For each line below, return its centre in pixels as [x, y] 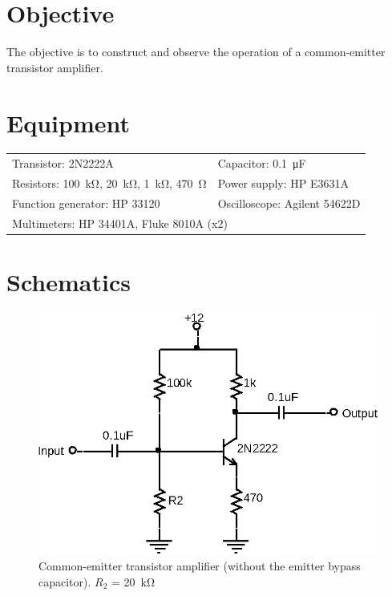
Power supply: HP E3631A [283, 183]
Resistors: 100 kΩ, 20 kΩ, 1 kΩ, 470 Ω [109, 183]
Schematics [69, 282]
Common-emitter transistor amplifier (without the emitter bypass [200, 566]
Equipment [68, 122]
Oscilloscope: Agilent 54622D [289, 203]
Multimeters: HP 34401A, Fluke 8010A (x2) [120, 223]
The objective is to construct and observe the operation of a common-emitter [196, 52]
